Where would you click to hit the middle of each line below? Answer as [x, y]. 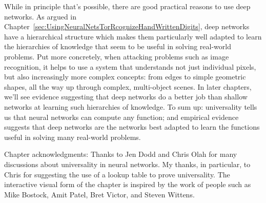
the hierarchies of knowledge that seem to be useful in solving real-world [118, 46]
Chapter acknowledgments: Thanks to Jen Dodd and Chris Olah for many [121, 154]
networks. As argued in [40, 16]
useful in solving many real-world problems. [73, 137]
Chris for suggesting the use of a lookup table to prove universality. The [117, 174]
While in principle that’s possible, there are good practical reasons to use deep [127, 6]
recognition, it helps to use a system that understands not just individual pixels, [130, 66]
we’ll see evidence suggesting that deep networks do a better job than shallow [126, 97]
